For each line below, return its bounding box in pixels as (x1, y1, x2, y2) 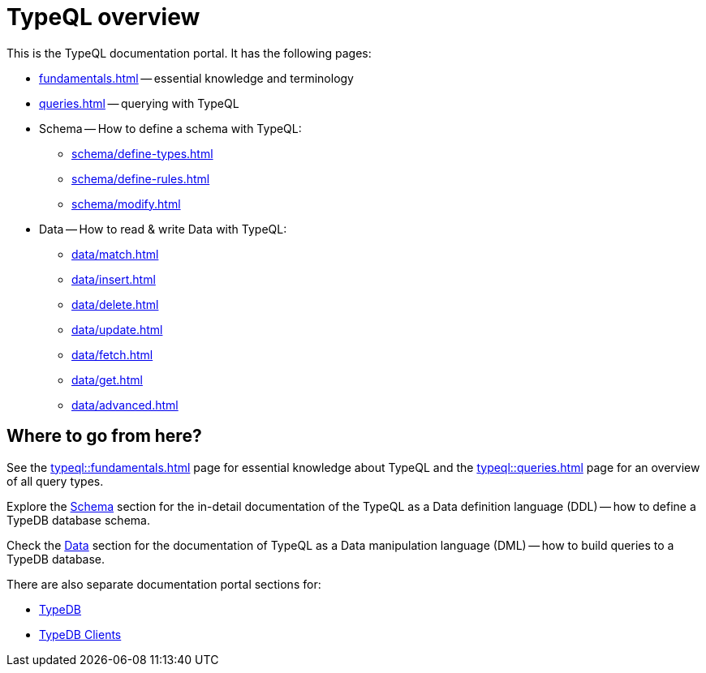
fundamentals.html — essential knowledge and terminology (39, 71, 354, 85)
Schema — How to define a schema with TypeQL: (39, 121, 302, 135)
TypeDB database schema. (6, 512, 150, 527)
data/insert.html (71, 272, 156, 286)
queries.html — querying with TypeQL (39, 96, 239, 110)
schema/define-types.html (71, 146, 213, 161)
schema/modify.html (71, 196, 181, 211)
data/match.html (71, 246, 159, 261)
